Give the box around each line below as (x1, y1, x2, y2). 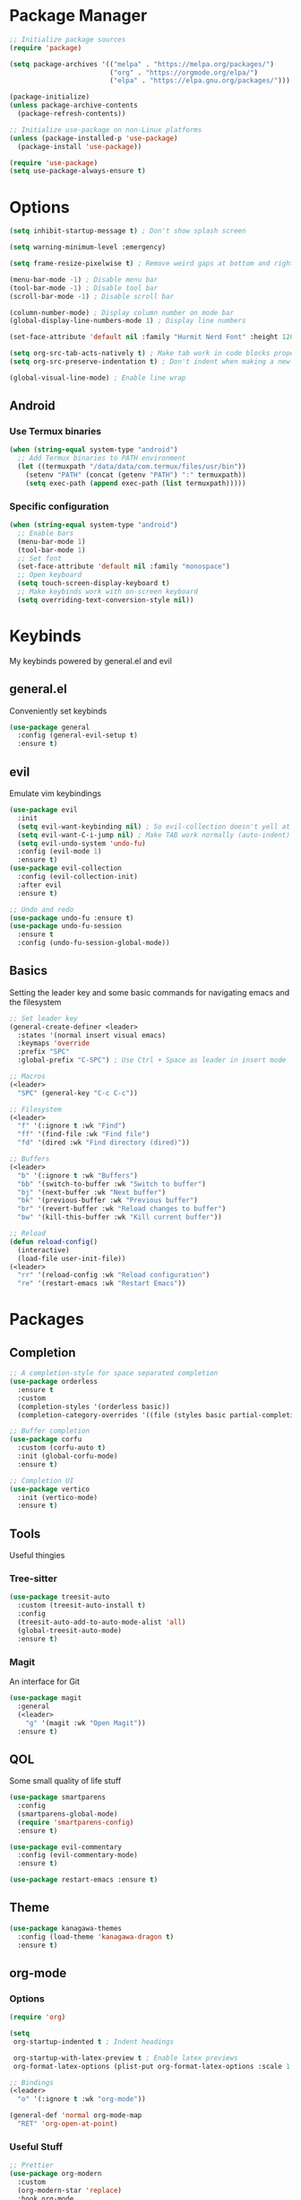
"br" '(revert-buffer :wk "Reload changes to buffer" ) (17, 1205, 227, 1214)
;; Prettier (9, 2161, 54, 2170)
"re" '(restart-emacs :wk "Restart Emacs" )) (17, 1279, 186, 1288)
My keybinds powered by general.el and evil (9, 655, 173, 666)
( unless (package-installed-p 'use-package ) (9, 134, 178, 143)
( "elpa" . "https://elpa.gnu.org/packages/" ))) (108, 76, 291, 85)
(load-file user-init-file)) (17, 1254, 126, 1263)
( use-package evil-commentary (9, 1842, 123, 1852)
